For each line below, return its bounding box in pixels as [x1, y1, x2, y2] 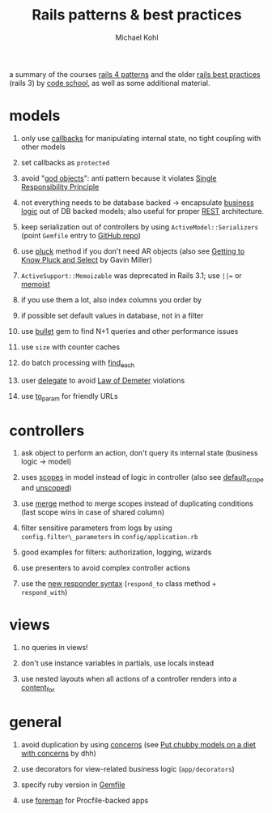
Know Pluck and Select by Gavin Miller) [20, 255, 153, 264]
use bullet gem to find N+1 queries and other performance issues [20, 326, 239, 336]
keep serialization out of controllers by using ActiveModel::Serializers [20, 221, 258, 232]
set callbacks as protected [20, 157, 110, 167]
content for [20, 682, 55, 694]
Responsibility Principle [20, 182, 100, 191]
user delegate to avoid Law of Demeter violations [20, 375, 185, 385]
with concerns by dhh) [20, 748, 96, 758]
